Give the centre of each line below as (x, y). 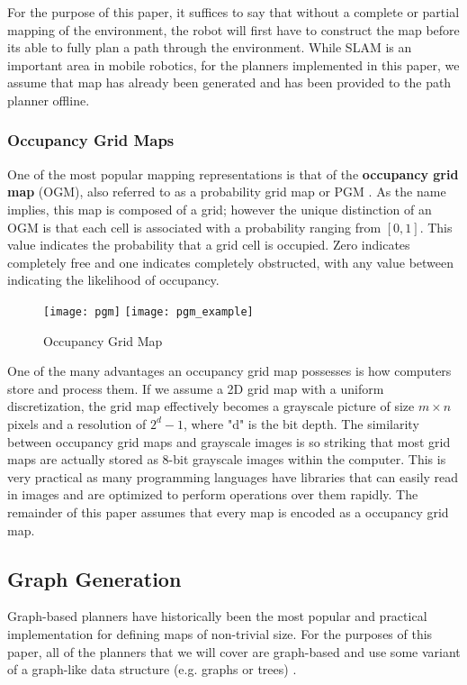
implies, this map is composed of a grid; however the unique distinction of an (220, 209)
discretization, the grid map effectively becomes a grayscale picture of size (211, 406)
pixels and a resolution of (77, 423)
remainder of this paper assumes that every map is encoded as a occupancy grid (228, 511)
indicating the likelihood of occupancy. (113, 280)
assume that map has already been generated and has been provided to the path (229, 82)
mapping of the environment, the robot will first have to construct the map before (233, 29)
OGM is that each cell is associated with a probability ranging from (194, 227)
